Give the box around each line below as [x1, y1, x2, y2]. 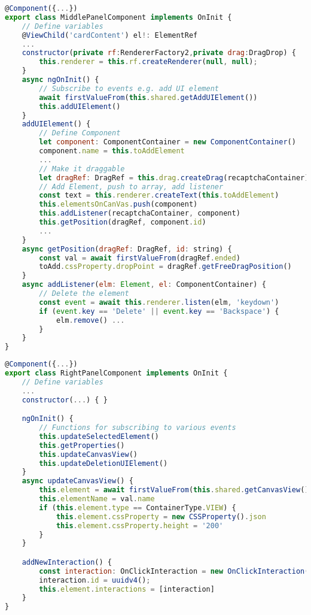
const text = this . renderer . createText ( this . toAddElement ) [39, 191, 279, 200]
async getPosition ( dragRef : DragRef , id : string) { [22, 244, 232, 253]
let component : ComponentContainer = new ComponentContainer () [39, 138, 296, 147]
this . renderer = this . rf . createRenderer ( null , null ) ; [39, 57, 258, 66]
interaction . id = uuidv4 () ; [39, 575, 151, 584]
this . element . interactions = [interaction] [39, 584, 215, 593]
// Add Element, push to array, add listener [39, 182, 224, 191]
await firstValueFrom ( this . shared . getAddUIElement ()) [39, 93, 258, 102]
